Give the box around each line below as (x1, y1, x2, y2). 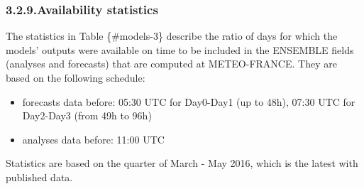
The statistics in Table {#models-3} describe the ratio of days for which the (6, 28, 338, 43)
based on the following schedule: (6, 70, 145, 85)
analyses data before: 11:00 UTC (22, 131, 165, 146)
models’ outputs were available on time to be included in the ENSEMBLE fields (6, 42, 354, 57)
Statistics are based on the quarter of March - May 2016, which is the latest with (6, 156, 358, 171)
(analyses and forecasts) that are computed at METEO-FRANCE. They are (6, 56, 337, 71)
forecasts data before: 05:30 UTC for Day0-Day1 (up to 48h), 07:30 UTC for (22, 94, 355, 109)
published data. (6, 169, 73, 184)
